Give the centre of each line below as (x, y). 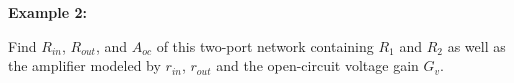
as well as (476, 45)
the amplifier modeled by (84, 65)
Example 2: (47, 12)
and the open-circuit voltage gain (317, 65)
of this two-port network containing (265, 45)
